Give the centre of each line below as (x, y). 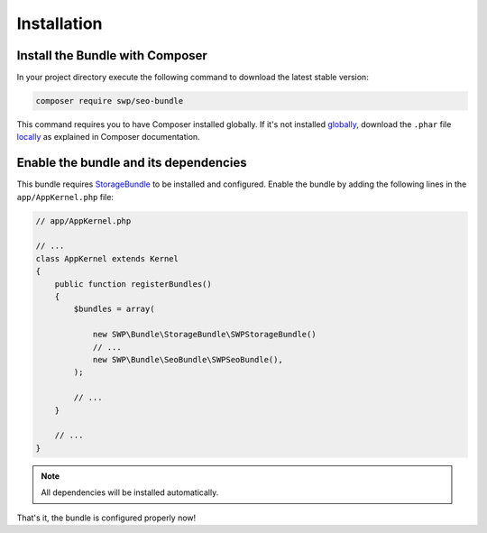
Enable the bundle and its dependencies (132, 163)
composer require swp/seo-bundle (110, 101)
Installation (60, 23)
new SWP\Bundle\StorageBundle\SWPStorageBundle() (204, 335)
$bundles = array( (114, 309)
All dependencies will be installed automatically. (130, 492)
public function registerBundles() (133, 284)
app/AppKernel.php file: (65, 197)
